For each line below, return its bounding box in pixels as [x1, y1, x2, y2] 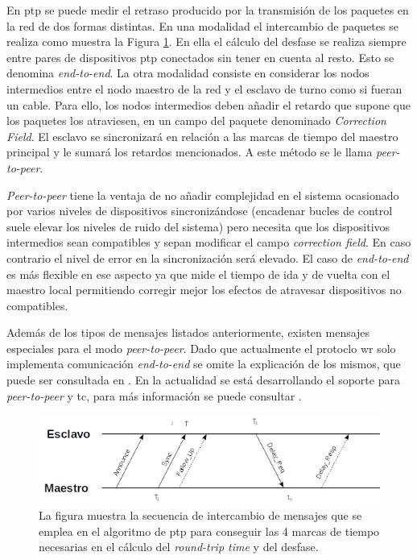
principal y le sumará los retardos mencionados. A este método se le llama [6, 143, 373, 160]
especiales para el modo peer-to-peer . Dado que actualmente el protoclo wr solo [6, 339, 396, 356]
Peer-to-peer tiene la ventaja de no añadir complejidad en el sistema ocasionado [6, 186, 399, 203]
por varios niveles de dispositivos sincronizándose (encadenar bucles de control [6, 202, 393, 219]
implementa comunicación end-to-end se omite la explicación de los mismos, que [6, 355, 401, 372]
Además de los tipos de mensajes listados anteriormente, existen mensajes [6, 324, 370, 341]
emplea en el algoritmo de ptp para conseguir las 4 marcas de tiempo [39, 522, 380, 539]
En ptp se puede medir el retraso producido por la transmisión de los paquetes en [6, 2, 409, 18]
